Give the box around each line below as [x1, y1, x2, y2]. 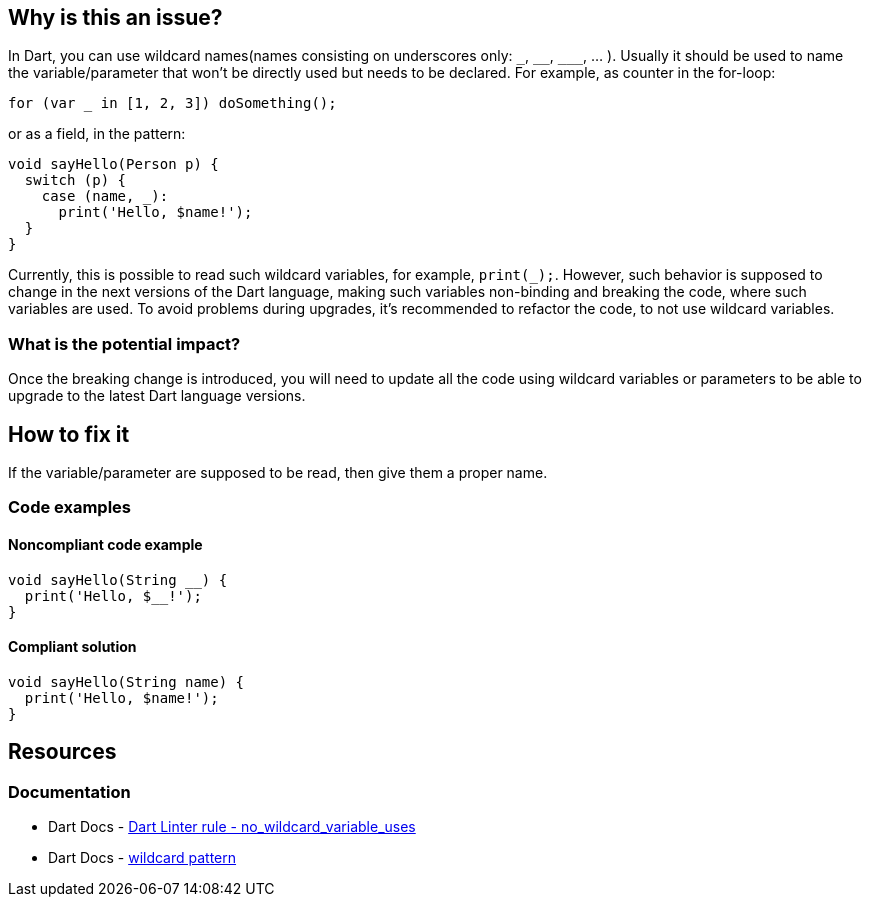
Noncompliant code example [8, 536, 203, 553]
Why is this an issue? [8, 5, 223, 30]
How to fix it [8, 421, 130, 447]
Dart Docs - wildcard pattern [48, 849, 237, 867]
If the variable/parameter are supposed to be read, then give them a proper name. [8, 464, 548, 482]
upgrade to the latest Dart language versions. [8, 387, 306, 405]
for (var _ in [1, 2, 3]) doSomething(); [8, 95, 337, 112]
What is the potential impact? [8, 333, 241, 354]
